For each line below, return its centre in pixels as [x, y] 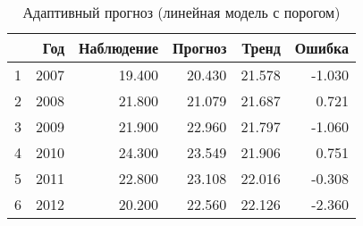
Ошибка [321, 48]
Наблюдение [119, 48]
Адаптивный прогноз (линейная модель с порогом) [181, 12]
